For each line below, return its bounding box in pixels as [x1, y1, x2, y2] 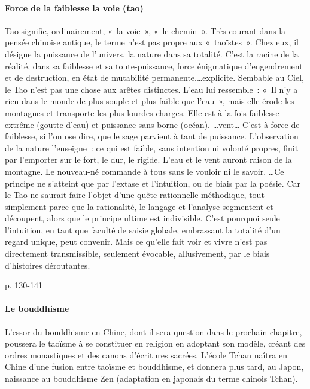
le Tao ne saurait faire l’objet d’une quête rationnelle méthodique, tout [5, 189, 265, 201]
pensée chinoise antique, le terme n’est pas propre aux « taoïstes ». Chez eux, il [5, 36, 299, 48]
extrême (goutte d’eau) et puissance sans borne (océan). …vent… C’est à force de [5, 118, 300, 130]
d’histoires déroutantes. [5, 259, 90, 271]
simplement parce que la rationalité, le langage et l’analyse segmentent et [5, 200, 273, 212]
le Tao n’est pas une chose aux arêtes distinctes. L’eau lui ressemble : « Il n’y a [5, 83, 298, 95]
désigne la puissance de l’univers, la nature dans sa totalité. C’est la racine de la [5, 47, 299, 60]
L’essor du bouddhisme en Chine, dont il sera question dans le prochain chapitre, [5, 325, 302, 338]
